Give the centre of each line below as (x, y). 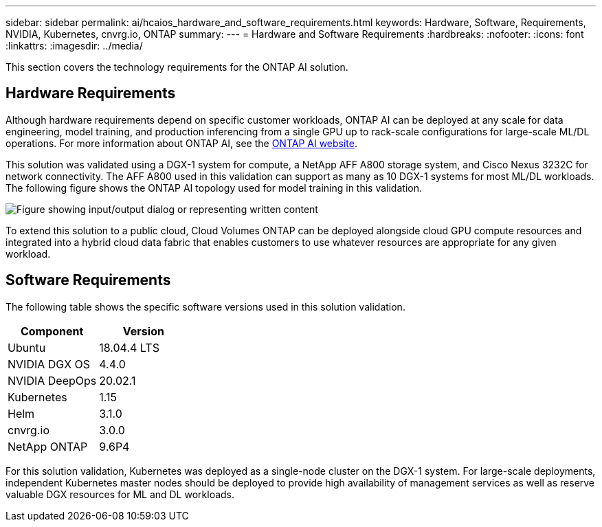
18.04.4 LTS (129, 347)
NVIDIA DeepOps (52, 380)
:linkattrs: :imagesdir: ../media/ (74, 46)
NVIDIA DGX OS (49, 364)
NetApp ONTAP (48, 446)
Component (52, 331)
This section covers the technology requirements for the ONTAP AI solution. (177, 67)
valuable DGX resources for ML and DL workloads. (120, 494)
